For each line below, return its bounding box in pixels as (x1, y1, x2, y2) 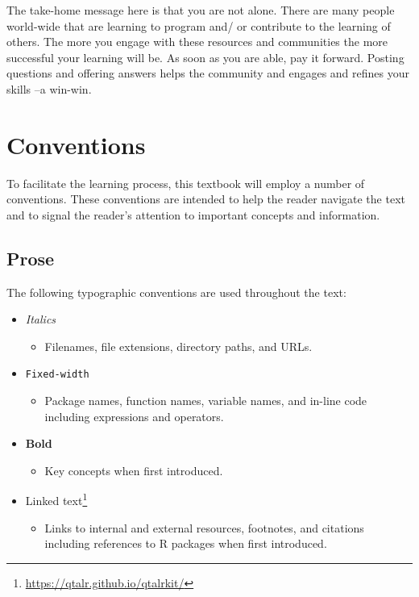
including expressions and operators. (44, 407, 224, 424)
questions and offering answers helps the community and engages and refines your (6, 65, 410, 81)
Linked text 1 (25, 490, 88, 509)
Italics (25, 311, 56, 328)
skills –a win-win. (6, 80, 92, 97)
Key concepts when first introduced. (44, 461, 223, 478)
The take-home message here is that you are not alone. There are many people (6, 2, 395, 18)
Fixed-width (25, 369, 89, 381)
